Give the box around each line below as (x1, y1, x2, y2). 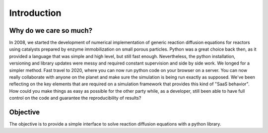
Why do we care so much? (9, 26, 93, 35)
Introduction (9, 7, 62, 18)
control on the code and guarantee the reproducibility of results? (9, 95, 141, 101)
